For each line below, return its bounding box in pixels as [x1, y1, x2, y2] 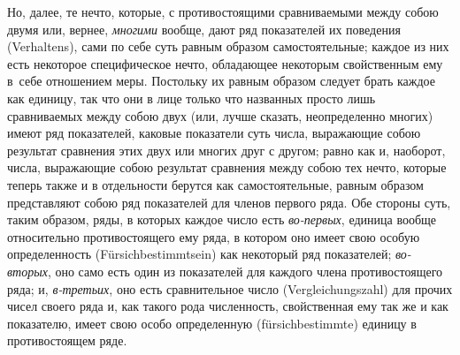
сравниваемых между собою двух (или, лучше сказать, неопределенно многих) [7, 106, 433, 125]
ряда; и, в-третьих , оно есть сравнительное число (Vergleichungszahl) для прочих [7, 279, 453, 298]
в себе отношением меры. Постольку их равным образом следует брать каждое [7, 72, 435, 90]
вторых [7, 261, 48, 280]
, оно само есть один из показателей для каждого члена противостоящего [47, 261, 443, 280]
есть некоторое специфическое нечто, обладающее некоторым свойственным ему [7, 54, 443, 72]
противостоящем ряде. [7, 331, 127, 350]
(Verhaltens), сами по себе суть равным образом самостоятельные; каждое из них [7, 37, 449, 56]
